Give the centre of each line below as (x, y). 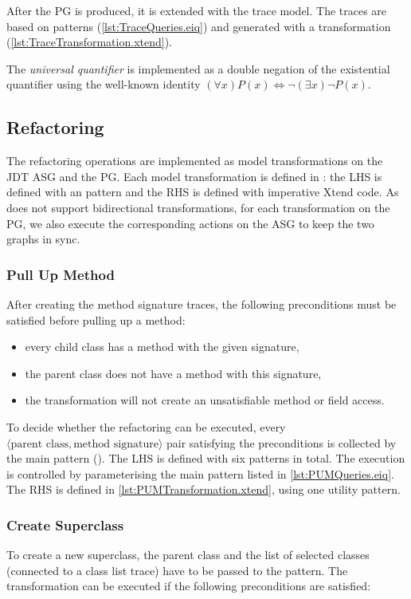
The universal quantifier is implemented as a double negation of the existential (198, 68)
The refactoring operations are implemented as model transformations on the (195, 161)
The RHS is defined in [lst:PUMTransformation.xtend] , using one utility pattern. (204, 489)
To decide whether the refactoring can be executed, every (146, 426)
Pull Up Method (61, 274)
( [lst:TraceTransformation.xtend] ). (89, 42)
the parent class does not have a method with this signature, (173, 373)
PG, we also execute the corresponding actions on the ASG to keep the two (190, 223)
